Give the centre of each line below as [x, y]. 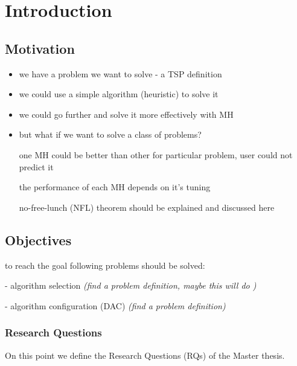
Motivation [40, 48]
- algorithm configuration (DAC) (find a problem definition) [115, 305]
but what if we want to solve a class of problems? [110, 134]
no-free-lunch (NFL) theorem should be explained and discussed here [147, 207]
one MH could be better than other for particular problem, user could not [156, 154]
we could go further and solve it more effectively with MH [126, 114]
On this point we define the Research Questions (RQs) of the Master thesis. [145, 355]
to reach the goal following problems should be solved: [105, 265]
